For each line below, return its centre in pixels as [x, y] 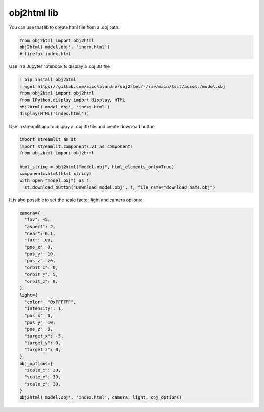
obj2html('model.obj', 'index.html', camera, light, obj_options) [100, 398]
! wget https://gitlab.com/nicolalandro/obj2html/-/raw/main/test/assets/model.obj [122, 86]
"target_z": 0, [43, 350]
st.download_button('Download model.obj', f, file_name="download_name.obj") [120, 187]
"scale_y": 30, [43, 377]
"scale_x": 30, [43, 370]
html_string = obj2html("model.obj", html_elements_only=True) [97, 167]
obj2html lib [34, 13]
